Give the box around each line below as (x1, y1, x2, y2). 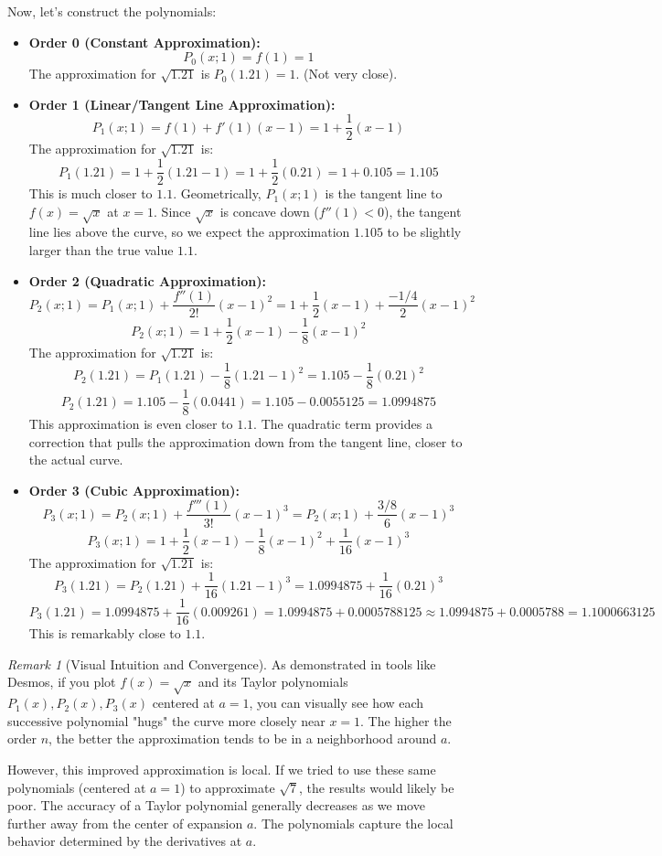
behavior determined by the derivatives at (7, 831, 242, 851)
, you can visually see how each (249, 693, 424, 712)
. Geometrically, (173, 184, 262, 203)
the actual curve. (28, 450, 123, 469)
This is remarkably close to (28, 624, 181, 643)
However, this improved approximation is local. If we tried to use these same (7, 760, 436, 779)
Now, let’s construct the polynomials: (7, 2, 217, 20)
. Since (154, 201, 191, 220)
